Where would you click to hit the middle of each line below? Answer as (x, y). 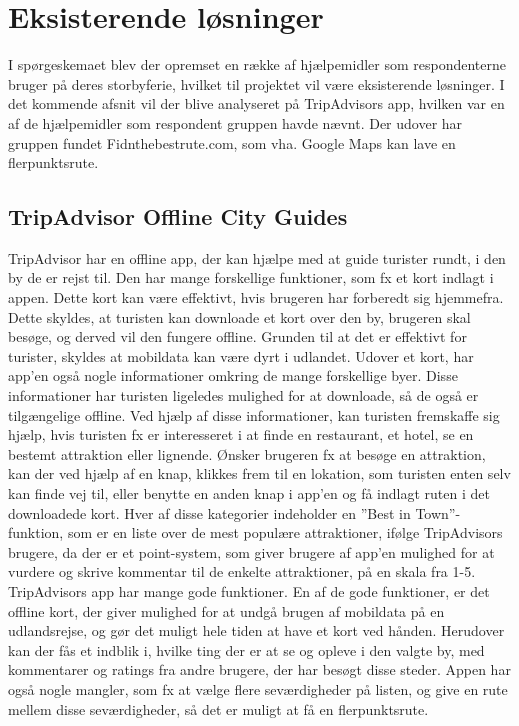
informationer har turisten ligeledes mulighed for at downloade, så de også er (243, 395)
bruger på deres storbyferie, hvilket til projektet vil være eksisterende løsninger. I (256, 83)
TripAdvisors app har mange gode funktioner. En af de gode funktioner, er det (249, 590)
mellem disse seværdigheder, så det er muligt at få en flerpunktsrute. (218, 708)
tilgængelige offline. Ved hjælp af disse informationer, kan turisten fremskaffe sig (254, 414)
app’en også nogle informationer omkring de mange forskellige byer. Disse (233, 375)
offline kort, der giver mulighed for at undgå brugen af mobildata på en (226, 610)
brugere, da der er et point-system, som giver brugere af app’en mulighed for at (251, 551)
